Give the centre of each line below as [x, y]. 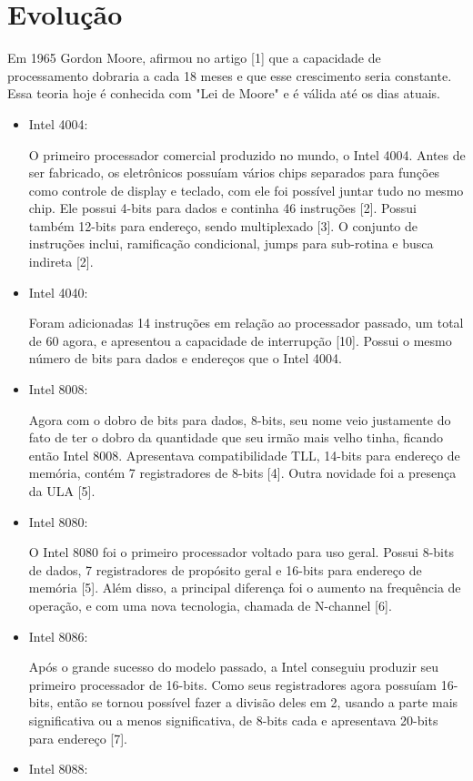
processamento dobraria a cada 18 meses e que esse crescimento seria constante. [230, 75]
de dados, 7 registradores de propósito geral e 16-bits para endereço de [225, 569]
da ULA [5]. [62, 491]
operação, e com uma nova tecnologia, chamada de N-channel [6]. [210, 605]
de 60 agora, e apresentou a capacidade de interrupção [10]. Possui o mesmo [240, 340]
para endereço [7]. [78, 738]
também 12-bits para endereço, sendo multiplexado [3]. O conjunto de [223, 225]
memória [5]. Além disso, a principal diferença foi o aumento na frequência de [245, 588]
